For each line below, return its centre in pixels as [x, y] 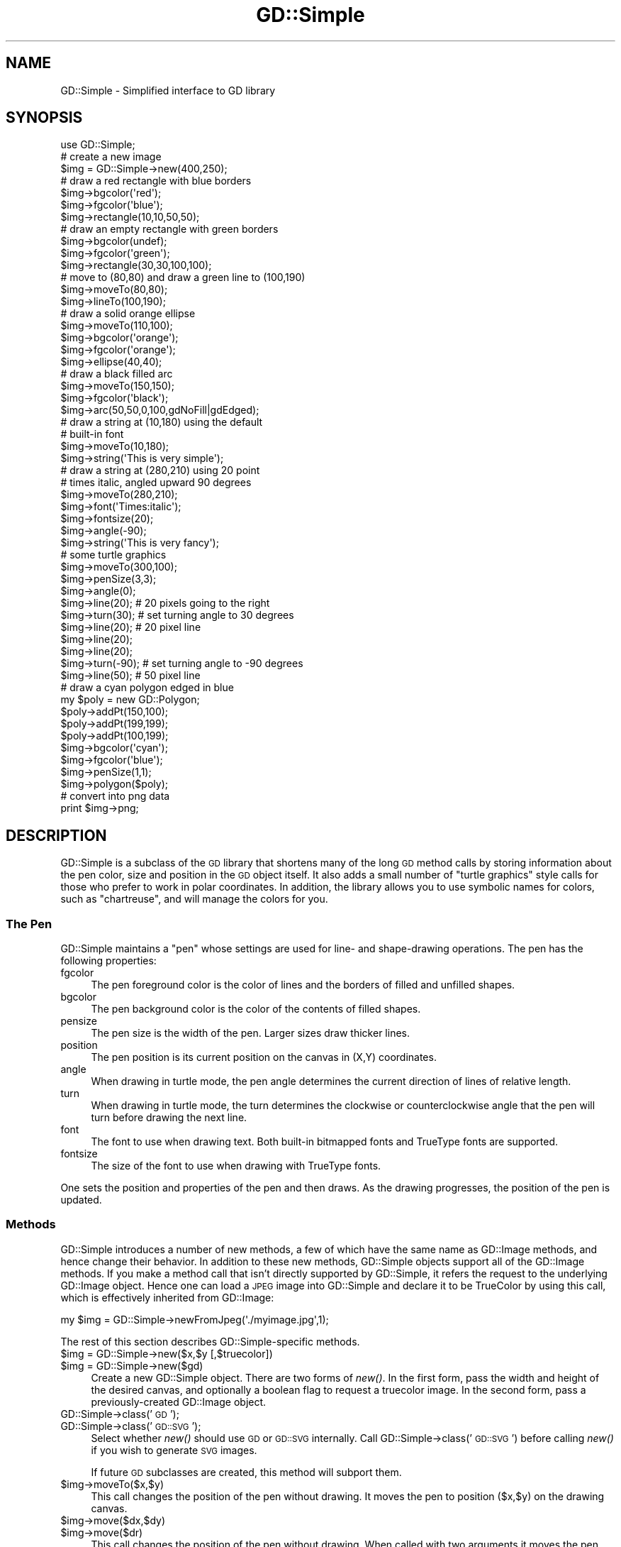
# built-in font [92, 434]
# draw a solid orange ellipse [128, 314]
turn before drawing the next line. [169, 1118]
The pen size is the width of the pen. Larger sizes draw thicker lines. [250, 1033]
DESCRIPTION [56, 835]
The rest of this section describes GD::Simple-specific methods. [210, 1341]
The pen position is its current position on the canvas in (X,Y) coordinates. [264, 1057]
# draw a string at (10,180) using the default [162, 422]
